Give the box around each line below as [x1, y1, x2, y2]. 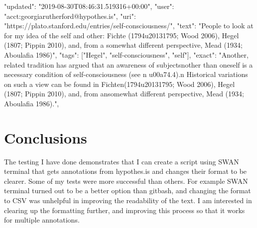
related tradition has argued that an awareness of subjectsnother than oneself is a [4, 59, 253, 70]
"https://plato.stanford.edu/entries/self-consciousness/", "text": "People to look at [4, 20, 254, 31]
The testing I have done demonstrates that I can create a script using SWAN [4, 156, 239, 166]
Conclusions [4, 127, 87, 148]
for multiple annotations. [4, 215, 80, 225]
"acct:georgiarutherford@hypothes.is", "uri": [4, 10, 136, 21]
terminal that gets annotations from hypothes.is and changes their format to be [4, 166, 247, 176]
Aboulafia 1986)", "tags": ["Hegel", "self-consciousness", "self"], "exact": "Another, [4, 49, 249, 60]
